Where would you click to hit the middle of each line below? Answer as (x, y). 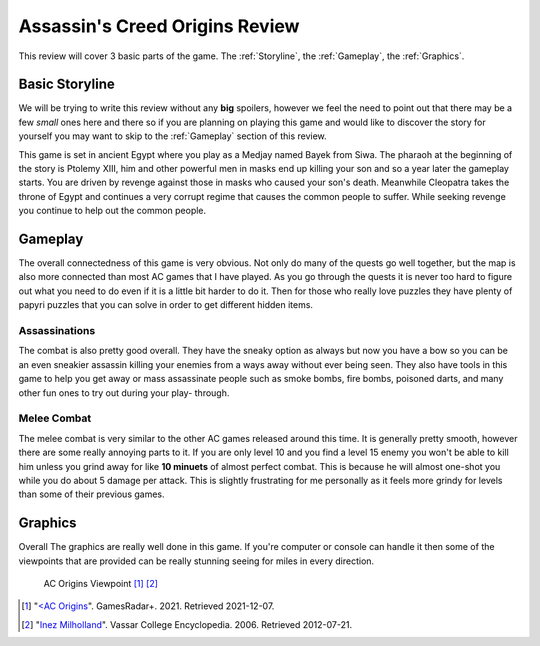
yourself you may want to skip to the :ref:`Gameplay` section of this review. (172, 136)
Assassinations (57, 331)
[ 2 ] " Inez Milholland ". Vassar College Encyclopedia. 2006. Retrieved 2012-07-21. (187, 624)
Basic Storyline (66, 84)
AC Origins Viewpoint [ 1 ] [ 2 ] (101, 583)
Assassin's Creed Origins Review (159, 26)
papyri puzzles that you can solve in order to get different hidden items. (166, 305)
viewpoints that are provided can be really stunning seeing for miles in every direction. (196, 561)
